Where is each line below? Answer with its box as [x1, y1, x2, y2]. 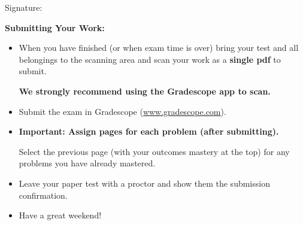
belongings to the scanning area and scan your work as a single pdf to [19, 53, 281, 65]
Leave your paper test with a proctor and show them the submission [19, 177, 270, 189]
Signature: [5, 1, 43, 13]
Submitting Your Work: [5, 21, 105, 34]
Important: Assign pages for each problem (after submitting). [19, 125, 279, 138]
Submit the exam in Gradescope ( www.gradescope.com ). [19, 105, 226, 117]
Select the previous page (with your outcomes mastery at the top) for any [19, 145, 290, 157]
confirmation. [19, 188, 68, 201]
